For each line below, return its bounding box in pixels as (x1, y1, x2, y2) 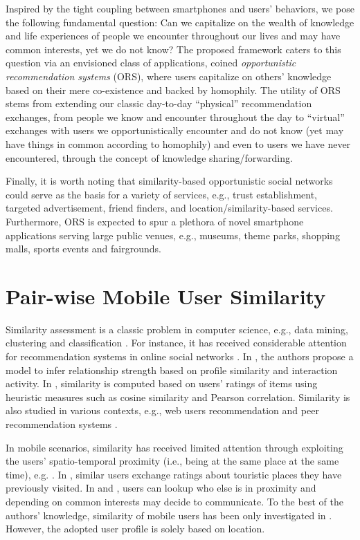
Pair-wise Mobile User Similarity (6, 281, 326, 310)
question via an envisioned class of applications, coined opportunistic (6, 55, 296, 70)
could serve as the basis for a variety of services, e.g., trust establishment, (6, 187, 318, 201)
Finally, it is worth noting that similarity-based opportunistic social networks (6, 174, 333, 188)
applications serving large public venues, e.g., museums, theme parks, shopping (6, 227, 340, 242)
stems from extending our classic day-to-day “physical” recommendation (6, 96, 312, 111)
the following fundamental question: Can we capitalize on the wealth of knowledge (6, 15, 354, 29)
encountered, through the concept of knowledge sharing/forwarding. (6, 150, 293, 165)
